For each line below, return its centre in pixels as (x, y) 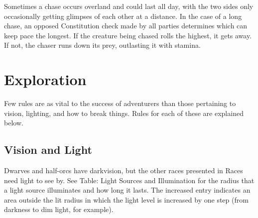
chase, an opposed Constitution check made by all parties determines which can (126, 26)
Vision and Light (48, 150)
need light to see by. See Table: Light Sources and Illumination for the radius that (129, 180)
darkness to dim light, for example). (59, 209)
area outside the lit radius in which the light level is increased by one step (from (126, 199)
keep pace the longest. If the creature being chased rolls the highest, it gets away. (128, 35)
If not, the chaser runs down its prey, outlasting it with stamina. (102, 45)
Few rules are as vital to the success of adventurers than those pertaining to (120, 103)
